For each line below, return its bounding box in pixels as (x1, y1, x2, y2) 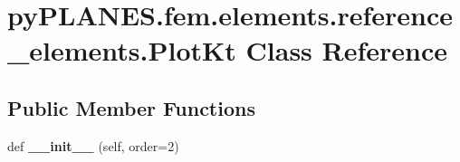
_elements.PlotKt (7, 32, 236, 69)
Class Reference (245, 32, 448, 69)
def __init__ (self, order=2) (7, 136, 179, 155)
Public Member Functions (7, 93, 255, 121)
